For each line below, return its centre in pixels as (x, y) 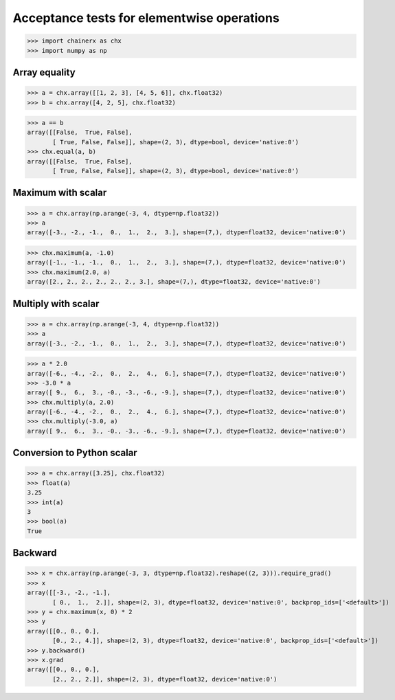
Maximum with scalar (60, 193)
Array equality (44, 72)
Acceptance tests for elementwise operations (146, 18)
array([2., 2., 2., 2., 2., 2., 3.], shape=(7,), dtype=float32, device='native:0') (174, 282)
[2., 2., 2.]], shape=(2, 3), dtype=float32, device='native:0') (165, 679)
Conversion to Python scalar (75, 453)
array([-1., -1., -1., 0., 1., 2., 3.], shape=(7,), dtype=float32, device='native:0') (187, 262)
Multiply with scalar (56, 303)
